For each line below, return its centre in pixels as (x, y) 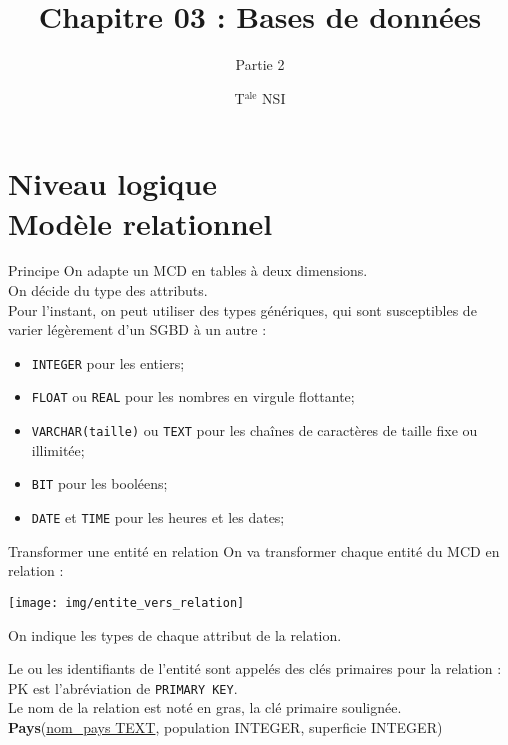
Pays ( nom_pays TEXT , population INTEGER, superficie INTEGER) (225, 726)
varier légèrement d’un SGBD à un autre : (137, 329)
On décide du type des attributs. (108, 290)
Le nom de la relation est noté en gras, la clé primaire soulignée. (205, 707)
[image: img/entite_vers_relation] (126, 602)
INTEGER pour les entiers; (108, 362)
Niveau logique (112, 183)
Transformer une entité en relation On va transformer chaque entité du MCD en (254, 550)
